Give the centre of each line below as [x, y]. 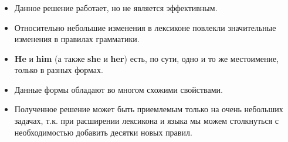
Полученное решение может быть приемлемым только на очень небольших [149, 109]
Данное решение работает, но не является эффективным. [116, 7]
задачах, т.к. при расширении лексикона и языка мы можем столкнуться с [146, 121]
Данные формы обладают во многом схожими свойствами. [118, 89]
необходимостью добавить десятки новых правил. [103, 132]
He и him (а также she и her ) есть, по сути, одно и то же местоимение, [147, 58]
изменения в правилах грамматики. [77, 39]
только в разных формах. [59, 70]
